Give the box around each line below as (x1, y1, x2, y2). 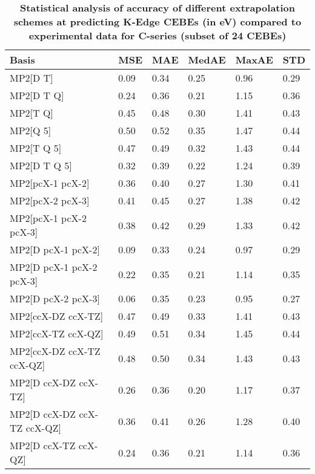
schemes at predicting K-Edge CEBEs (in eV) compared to (13, 15, 302, 28)
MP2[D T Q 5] (10, 158, 72, 172)
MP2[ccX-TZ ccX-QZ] (10, 326, 104, 340)
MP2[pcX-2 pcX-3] (10, 193, 90, 207)
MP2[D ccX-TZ (10, 438, 76, 452)
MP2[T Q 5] (10, 141, 62, 155)
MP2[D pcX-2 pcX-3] (10, 291, 100, 305)
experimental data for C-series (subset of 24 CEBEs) (28, 28, 287, 42)
